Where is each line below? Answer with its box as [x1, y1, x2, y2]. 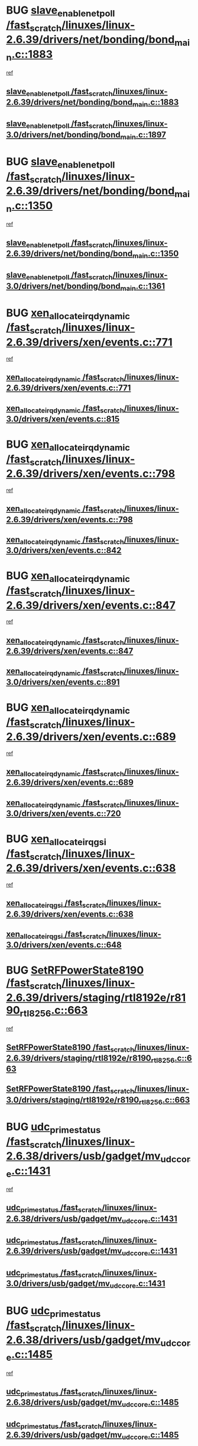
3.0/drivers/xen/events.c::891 [6, 677, 120, 687]
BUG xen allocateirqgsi [6, 833, 106, 847]
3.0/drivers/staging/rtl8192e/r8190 [6, 1095, 139, 1105]
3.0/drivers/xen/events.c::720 [6, 808, 121, 818]
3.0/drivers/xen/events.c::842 [6, 545, 122, 555]
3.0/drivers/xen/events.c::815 [6, 414, 120, 424]
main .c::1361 [120, 281, 165, 293]
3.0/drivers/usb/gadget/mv [6, 1278, 111, 1288]
